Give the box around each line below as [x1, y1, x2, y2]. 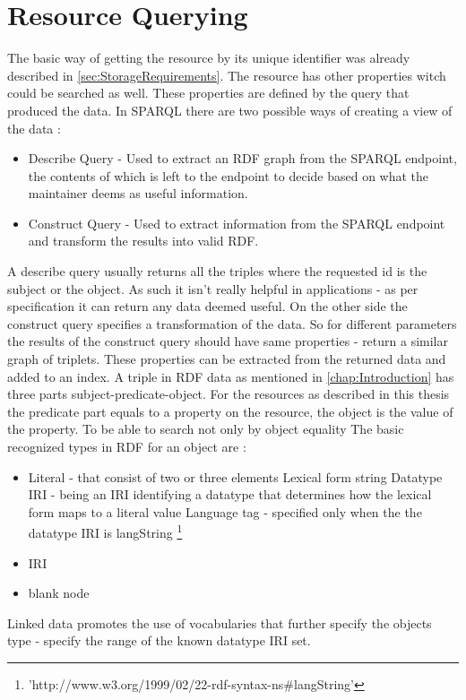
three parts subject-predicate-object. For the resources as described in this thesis [7, 385, 450, 403]
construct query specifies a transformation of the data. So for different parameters [7, 314, 457, 333]
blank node [28, 583, 90, 602]
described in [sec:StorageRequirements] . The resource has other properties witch [7, 65, 446, 84]
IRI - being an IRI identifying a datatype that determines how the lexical [28, 485, 432, 504]
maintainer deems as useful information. [28, 184, 248, 203]
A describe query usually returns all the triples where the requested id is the [7, 262, 427, 281]
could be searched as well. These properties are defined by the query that [7, 83, 410, 102]
